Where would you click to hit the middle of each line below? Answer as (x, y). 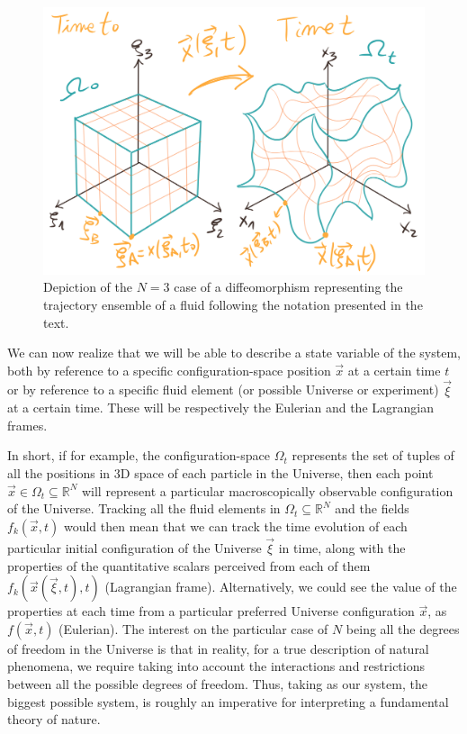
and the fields (372, 508)
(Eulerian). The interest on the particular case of (193, 628)
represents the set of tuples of (373, 455)
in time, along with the (342, 548)
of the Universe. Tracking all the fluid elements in (144, 508)
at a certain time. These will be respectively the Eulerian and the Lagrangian (220, 408)
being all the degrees (403, 628)
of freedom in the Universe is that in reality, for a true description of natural (218, 648)
